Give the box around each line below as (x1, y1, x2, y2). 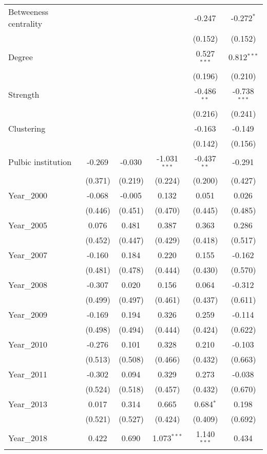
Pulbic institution (8, 155, 72, 168)
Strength (8, 88, 40, 101)
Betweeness (8, 6, 49, 17)
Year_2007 (8, 249, 48, 261)
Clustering (8, 122, 46, 134)
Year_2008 (8, 279, 48, 291)
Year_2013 (8, 398, 48, 410)
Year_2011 (8, 368, 48, 380)
